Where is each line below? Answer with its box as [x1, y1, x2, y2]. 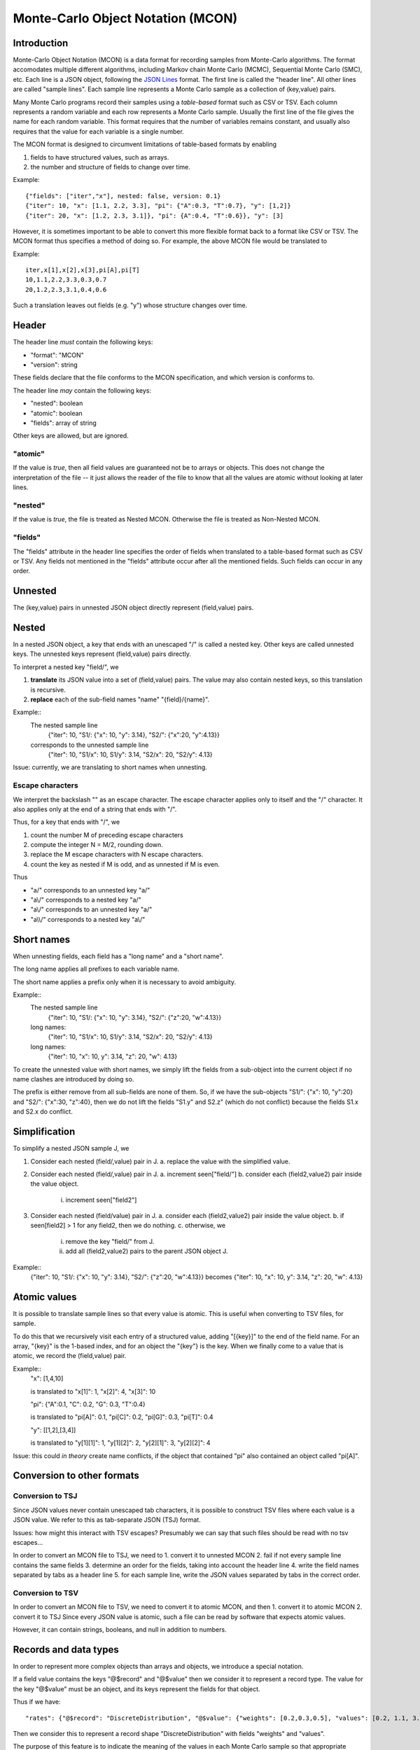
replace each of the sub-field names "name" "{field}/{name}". [30, 695, 210, 703]
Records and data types [13, 1644, 119, 1655]
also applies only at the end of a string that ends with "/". [13, 805, 177, 813]
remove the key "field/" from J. [65, 1237, 155, 1245]
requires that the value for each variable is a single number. [13, 127, 185, 136]
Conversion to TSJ [13, 1491, 78, 1501]
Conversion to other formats [13, 1470, 139, 1482]
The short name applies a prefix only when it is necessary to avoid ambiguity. [13, 977, 236, 986]
